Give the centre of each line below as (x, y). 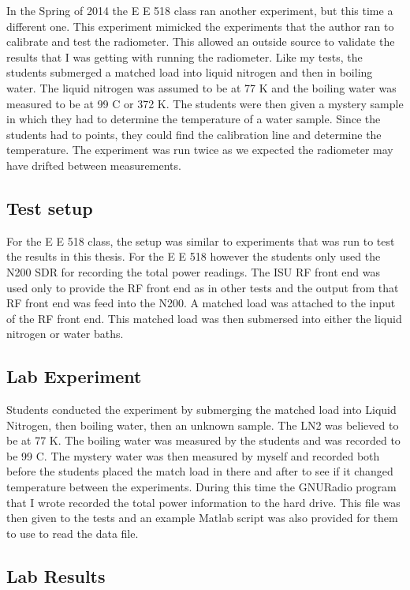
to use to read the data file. (73, 533)
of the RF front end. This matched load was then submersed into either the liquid (204, 318)
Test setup (50, 207)
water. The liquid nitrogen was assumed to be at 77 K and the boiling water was (201, 87)
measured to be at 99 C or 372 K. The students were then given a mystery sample (205, 103)
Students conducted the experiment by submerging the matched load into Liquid (201, 410)
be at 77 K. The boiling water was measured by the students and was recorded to (203, 440)
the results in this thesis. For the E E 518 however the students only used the (194, 256)
